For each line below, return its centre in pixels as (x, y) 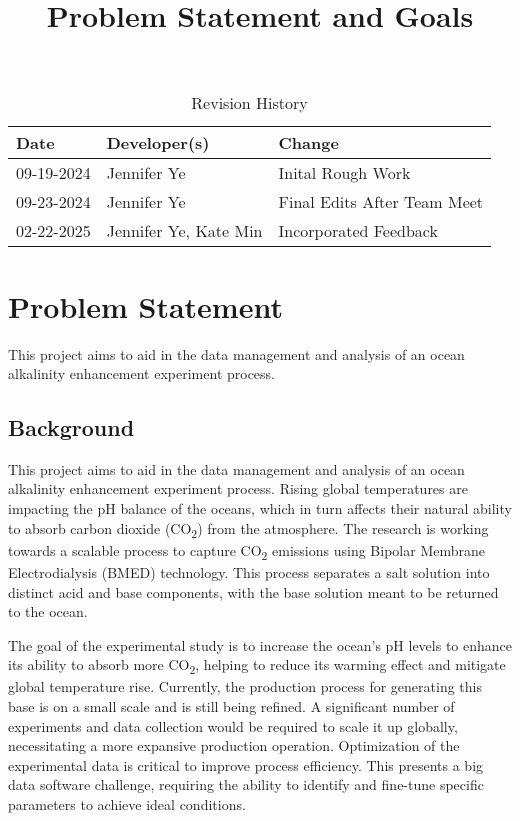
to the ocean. (48, 611)
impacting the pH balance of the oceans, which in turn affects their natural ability (260, 508)
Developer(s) (158, 143)
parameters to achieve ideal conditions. (127, 803)
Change (308, 143)
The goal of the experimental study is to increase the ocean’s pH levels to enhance (260, 644)
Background (71, 427)
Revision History (249, 103)
